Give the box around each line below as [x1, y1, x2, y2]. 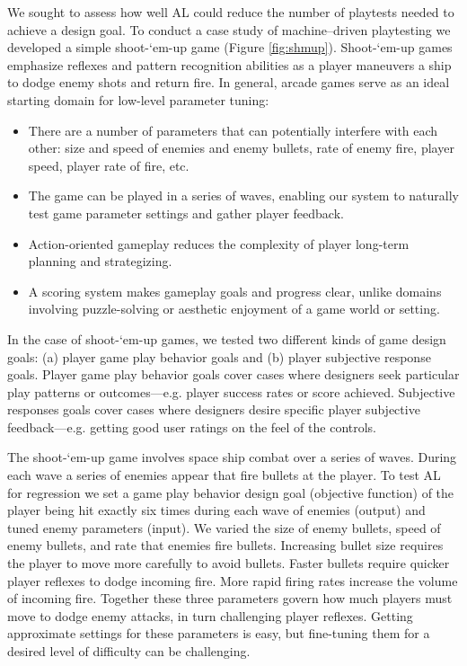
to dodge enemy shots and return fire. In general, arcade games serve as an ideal [7, 73, 450, 92]
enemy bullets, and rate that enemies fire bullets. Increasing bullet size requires [7, 536, 444, 555]
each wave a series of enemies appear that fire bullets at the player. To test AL [7, 466, 441, 484]
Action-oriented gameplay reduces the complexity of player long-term [28, 234, 410, 253]
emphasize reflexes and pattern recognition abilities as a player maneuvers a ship [7, 55, 452, 74]
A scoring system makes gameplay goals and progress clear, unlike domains [28, 281, 442, 300]
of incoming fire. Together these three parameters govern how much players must [7, 589, 453, 608]
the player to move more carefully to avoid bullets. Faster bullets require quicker [7, 554, 450, 573]
